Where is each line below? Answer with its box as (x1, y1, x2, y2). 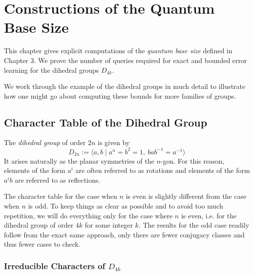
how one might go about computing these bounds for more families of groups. (4, 90, 236, 101)
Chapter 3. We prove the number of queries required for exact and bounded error (4, 55, 247, 65)
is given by (97, 137, 130, 148)
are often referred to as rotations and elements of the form (75, 165, 250, 175)
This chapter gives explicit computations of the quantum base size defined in (4, 45, 233, 56)
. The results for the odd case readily (138, 220, 250, 230)
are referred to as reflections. (15, 174, 101, 185)
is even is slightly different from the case (126, 191, 247, 201)
